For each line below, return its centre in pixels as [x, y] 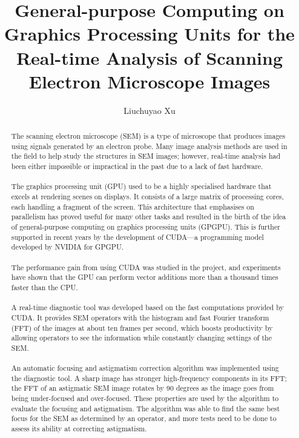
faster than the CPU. [44, 287]
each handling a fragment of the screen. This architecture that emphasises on [133, 206]
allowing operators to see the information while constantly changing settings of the [141, 338]
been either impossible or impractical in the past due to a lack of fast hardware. [137, 166]
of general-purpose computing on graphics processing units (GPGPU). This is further [146, 226]
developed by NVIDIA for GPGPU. [67, 247]
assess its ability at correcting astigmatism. [79, 429]
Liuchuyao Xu [149, 110]
